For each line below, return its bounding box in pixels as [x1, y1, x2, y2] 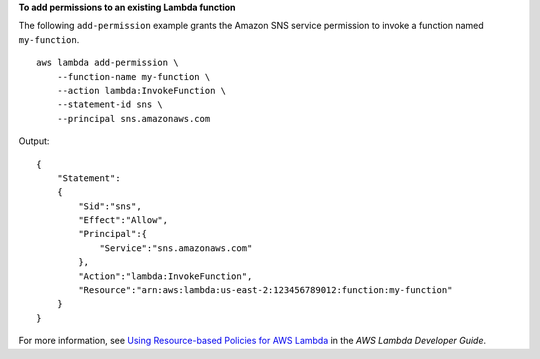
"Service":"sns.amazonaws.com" [99, 242, 253, 254]
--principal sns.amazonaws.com [56, 113, 211, 124]
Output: [18, 135, 50, 147]
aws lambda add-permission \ [36, 57, 179, 69]
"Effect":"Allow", [78, 215, 169, 226]
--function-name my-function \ [56, 71, 211, 82]
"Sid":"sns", [78, 200, 142, 212]
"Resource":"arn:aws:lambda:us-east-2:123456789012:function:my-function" [78, 285, 453, 296]
